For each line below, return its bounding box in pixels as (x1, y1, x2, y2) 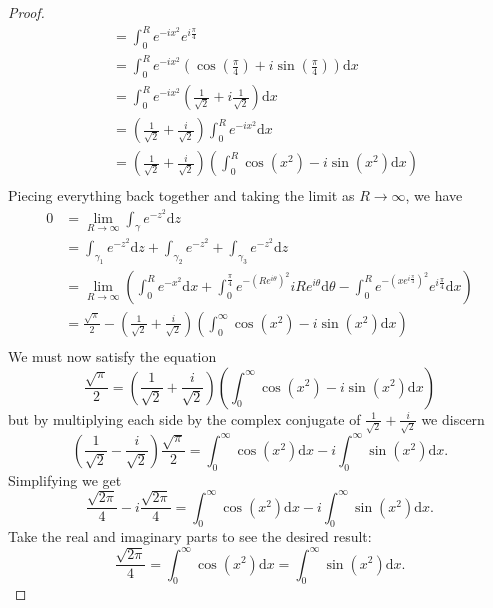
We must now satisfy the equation (8, 345, 217, 366)
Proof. (8, 2, 45, 22)
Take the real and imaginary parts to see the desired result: (8, 526, 372, 547)
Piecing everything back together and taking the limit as (8, 185, 355, 206)
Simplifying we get (8, 469, 122, 490)
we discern (421, 408, 485, 429)
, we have (405, 185, 463, 206)
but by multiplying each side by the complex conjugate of (8, 408, 361, 429)
